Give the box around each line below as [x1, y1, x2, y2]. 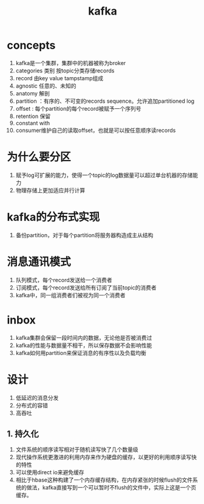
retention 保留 [15, 112, 51, 120]
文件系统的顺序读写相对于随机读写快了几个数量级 [15, 446, 138, 454]
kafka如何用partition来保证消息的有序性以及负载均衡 [15, 349, 146, 356]
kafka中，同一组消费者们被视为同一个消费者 [15, 291, 126, 299]
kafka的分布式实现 [7, 210, 100, 224]
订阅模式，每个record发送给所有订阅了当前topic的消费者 [15, 284, 157, 291]
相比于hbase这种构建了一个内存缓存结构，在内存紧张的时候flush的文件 [15, 476, 193, 484]
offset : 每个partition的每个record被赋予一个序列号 [15, 105, 141, 112]
